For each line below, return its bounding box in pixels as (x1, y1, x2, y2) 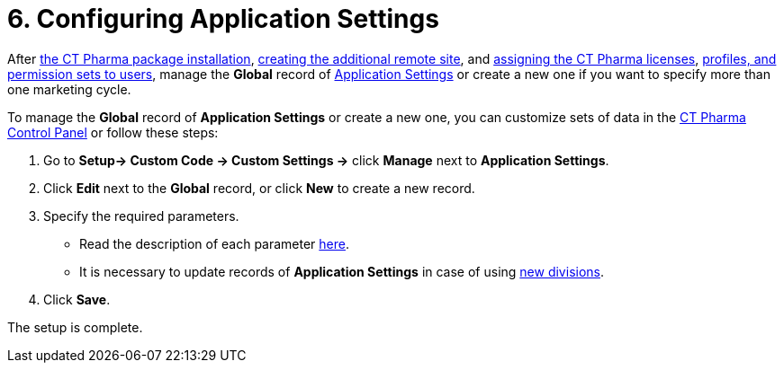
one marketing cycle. (7, 81, 131, 97)
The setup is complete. (7, 319, 143, 335)
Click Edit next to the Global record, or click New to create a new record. (43, 180, 475, 196)
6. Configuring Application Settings (7, 4, 439, 34)
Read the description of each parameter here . (79, 235, 350, 251)
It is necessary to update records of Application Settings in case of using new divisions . (79, 263, 605, 279)
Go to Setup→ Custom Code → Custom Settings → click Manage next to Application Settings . (43, 152, 609, 168)
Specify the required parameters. (43, 207, 239, 224)
